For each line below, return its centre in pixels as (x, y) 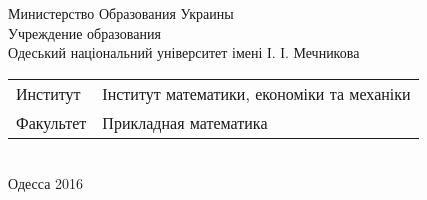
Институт (48, 93)
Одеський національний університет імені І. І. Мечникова (184, 52)
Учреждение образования (84, 32)
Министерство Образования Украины (121, 13)
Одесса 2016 (46, 183)
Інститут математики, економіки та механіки (256, 93)
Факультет (51, 122)
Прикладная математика (185, 122)
